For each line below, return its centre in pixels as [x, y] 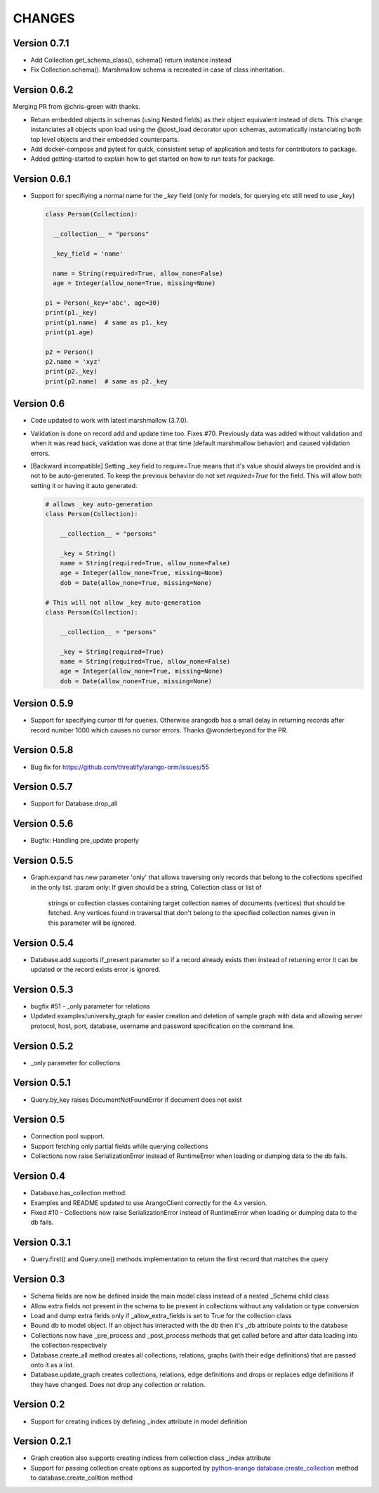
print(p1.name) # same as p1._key [106, 322]
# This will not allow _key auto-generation [123, 603]
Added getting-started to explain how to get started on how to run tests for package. [153, 159]
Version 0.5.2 [43, 1046]
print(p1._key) [71, 313]
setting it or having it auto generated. [84, 485]
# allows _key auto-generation [99, 504]
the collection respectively [69, 1346]
